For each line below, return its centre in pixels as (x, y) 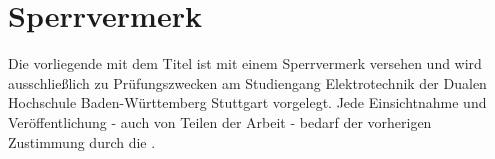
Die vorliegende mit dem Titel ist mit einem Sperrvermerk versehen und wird (245, 63)
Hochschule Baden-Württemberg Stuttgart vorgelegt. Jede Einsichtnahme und (247, 102)
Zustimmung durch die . (82, 141)
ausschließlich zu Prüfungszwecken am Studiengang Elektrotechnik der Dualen (247, 82)
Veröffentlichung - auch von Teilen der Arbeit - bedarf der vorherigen (220, 121)
